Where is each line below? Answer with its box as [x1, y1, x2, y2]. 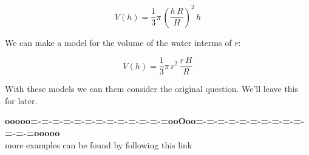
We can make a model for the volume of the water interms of [5, 36, 232, 48]
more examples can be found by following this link [5, 138, 192, 151]
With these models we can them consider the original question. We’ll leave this [5, 82, 299, 95]
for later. [5, 94, 38, 107]
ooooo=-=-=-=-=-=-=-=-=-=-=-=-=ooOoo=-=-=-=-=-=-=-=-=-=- [5, 114, 305, 127]
